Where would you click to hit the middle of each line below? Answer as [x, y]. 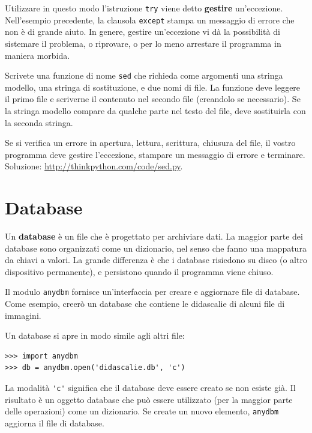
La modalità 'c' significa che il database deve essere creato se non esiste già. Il [150, 388]
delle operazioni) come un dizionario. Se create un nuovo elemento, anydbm [142, 411]
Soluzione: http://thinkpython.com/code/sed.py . [94, 166]
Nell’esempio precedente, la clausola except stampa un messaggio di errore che [150, 20]
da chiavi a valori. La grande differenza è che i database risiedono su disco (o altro [156, 260]
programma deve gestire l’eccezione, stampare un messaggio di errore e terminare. [155, 154]
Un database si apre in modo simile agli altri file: [95, 335]
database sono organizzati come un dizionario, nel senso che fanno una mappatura [156, 248]
